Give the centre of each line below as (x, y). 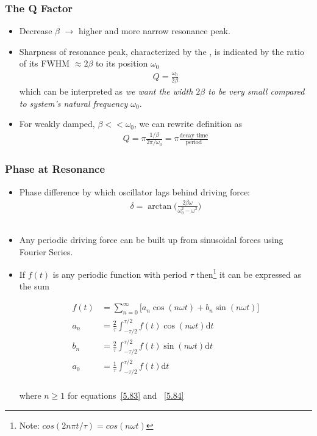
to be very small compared (256, 91)
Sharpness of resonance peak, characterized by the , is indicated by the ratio (162, 51)
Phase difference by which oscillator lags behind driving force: (135, 191)
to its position (122, 63)
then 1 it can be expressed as (249, 273)
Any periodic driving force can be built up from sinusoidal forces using (151, 239)
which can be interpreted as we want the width (106, 91)
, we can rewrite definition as (188, 124)
